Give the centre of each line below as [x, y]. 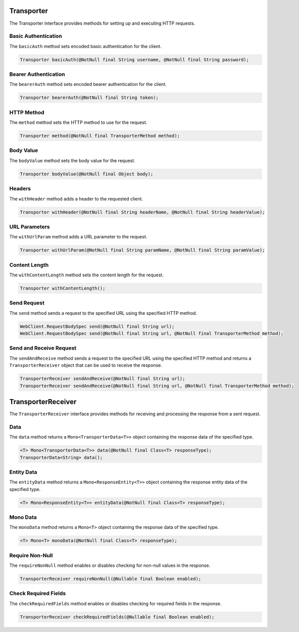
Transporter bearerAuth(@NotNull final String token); [89, 98]
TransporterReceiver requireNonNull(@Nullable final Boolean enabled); [111, 579]
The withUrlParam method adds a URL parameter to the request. [78, 237]
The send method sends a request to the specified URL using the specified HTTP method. [103, 313]
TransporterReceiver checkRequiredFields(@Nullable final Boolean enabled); [117, 617]
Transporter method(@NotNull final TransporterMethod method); [100, 136]
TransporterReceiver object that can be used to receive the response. [86, 365]
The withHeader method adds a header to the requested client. [76, 199]
